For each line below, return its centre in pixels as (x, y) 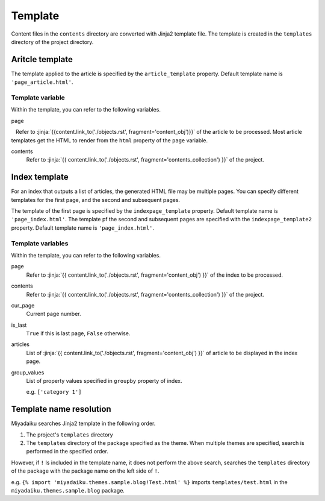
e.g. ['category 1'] (54, 392)
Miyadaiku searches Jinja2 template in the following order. (83, 424)
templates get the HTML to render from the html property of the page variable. (109, 140)
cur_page (23, 305)
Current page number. (54, 314)
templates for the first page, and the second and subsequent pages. (96, 200)
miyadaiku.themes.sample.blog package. (68, 491)
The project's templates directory (70, 435)
